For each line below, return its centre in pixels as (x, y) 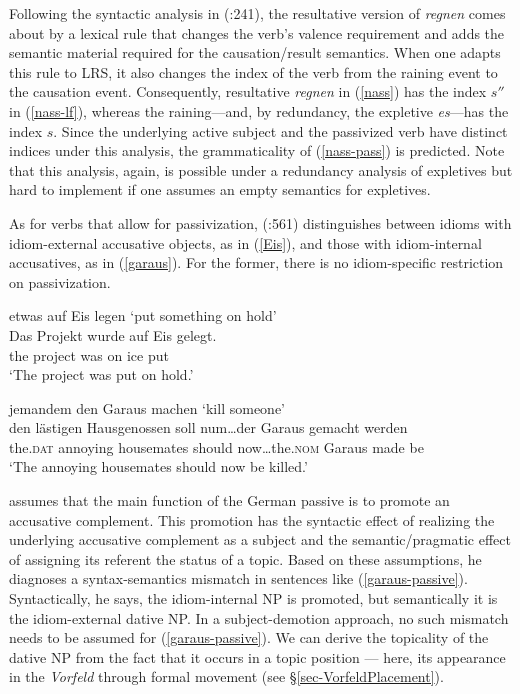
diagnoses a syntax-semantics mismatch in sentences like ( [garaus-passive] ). (238, 578)
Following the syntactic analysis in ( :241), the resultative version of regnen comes (257, 13)
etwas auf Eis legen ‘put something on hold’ (143, 315)
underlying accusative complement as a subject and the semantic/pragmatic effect (260, 539)
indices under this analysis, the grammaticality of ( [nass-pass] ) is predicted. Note (257, 150)
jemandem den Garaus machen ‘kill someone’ (147, 407)
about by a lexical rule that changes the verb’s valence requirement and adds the (257, 32)
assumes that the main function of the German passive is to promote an (229, 500)
